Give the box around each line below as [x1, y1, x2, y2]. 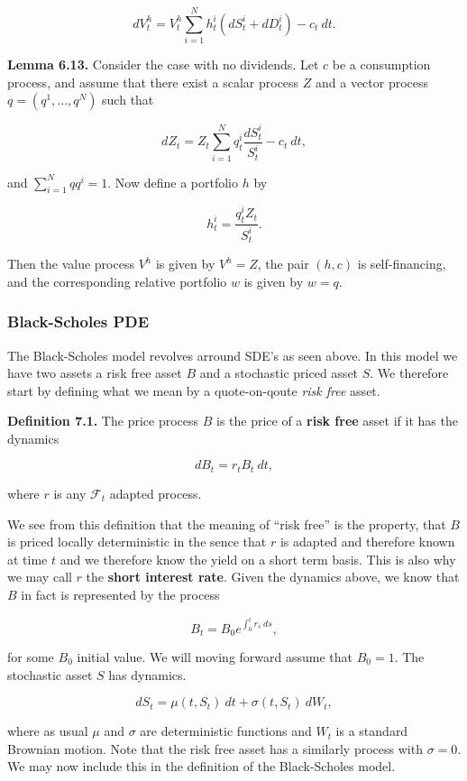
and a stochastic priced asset [199, 363, 359, 382]
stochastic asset [7, 665, 93, 684]
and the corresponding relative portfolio [7, 271, 227, 290]
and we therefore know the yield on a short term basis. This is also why [60, 549, 456, 568]
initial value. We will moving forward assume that [77, 647, 353, 666]
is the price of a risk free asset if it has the [215, 411, 458, 430]
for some [7, 647, 54, 666]
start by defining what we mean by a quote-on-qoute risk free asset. [7, 381, 380, 400]
